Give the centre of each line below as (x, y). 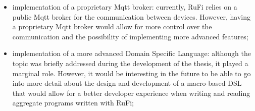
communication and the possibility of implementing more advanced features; (130, 36)
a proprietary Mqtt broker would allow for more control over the (112, 26)
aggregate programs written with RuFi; (73, 103)
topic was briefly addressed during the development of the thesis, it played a (130, 63)
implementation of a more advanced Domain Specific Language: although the (132, 53)
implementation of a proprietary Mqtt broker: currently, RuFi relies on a (125, 7)
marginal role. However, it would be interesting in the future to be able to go (132, 73)
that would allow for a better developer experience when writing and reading (131, 93)
